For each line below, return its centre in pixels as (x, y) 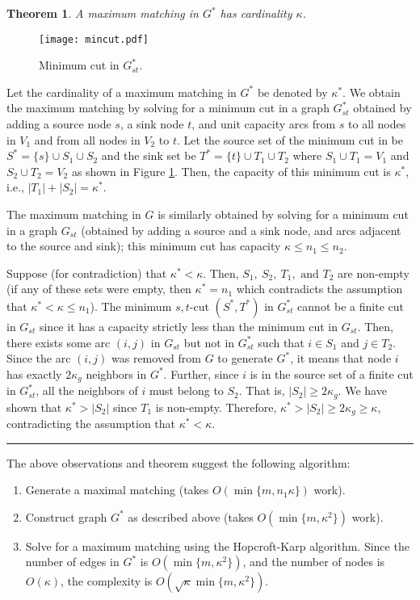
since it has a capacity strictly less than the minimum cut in (189, 326)
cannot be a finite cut (351, 306)
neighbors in (116, 373)
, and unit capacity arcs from (264, 124)
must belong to (186, 390)
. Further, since (201, 373)
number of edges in (72, 562)
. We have (362, 390)
